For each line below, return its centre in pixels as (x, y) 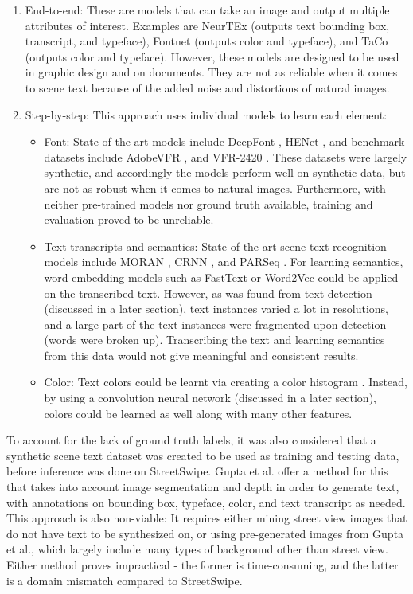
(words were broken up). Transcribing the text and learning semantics (214, 340)
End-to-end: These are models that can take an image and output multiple (207, 10)
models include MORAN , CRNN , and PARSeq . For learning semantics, (224, 262)
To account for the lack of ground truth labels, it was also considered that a (191, 440)
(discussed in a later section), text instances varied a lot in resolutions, (216, 309)
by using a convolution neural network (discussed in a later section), (210, 398)
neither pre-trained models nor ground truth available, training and (208, 203)
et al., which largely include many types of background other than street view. (197, 549)
